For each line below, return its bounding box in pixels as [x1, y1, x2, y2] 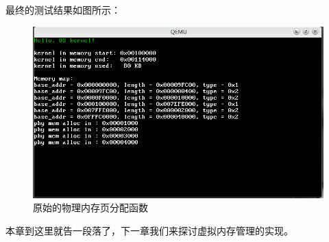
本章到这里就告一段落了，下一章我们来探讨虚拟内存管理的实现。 [5, 223, 293, 237]
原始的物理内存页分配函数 [33, 200, 148, 215]
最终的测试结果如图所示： [5, 3, 121, 16]
